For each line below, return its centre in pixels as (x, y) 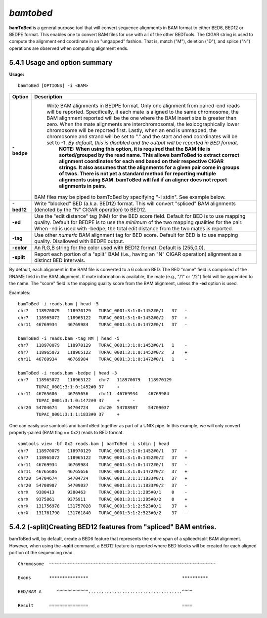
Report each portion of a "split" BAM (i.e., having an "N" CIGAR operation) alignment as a (138, 254)
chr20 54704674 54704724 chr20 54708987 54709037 (93, 407)
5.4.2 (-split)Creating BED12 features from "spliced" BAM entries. (113, 527)
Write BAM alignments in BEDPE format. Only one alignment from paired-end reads (143, 106)
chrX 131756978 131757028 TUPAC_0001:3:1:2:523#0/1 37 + (103, 506)
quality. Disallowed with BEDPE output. (79, 241)
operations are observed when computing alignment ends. (69, 48)
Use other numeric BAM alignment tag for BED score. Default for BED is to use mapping (136, 235)
